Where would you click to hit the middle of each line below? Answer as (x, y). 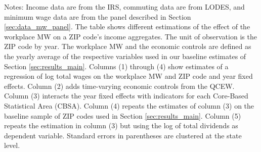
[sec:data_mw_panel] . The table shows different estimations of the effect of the (127, 27)
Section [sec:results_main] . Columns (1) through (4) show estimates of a (116, 66)
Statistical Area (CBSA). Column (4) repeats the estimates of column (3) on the (129, 105)
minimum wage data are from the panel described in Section (98, 16)
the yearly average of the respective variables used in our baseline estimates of (125, 56)
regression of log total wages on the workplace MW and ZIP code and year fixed (128, 76)
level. (12, 145)
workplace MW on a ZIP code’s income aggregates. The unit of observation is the (130, 36)
